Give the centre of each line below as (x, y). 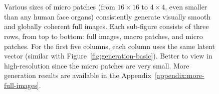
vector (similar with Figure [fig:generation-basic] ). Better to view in (108, 56)
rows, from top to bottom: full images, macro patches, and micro (103, 36)
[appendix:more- (179, 75)
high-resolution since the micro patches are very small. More (97, 65)
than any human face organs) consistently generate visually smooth (107, 16)
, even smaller (186, 7)
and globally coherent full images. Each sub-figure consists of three (106, 26)
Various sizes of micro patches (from (60, 7)
